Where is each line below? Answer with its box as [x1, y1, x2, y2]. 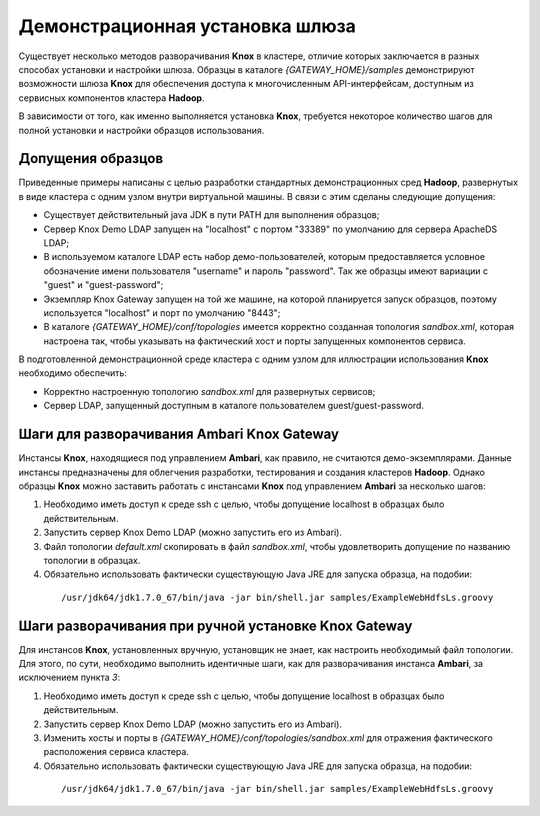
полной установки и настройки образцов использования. [18, 124, 265, 136]
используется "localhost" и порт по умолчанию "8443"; [43, 306, 281, 319]
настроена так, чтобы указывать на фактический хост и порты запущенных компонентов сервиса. [43, 335, 467, 347]
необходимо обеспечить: [18, 367, 127, 379]
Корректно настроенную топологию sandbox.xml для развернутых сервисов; [43, 385, 376, 397]
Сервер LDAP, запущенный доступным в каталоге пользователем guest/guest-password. [43, 400, 425, 412]
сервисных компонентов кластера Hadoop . [18, 91, 205, 104]
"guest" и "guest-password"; [43, 279, 164, 291]
